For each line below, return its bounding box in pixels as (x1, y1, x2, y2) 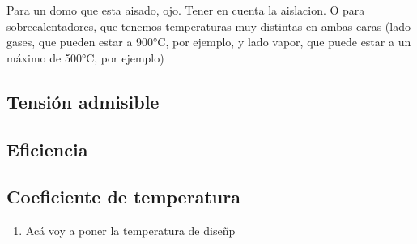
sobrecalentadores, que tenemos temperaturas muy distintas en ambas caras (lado (6, 17, 411, 34)
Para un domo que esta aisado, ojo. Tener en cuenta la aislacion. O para (6, 2, 365, 18)
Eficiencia (6, 136, 88, 161)
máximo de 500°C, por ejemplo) (6, 49, 164, 66)
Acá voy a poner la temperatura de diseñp (25, 222, 236, 239)
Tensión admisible (6, 88, 160, 113)
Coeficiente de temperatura (6, 184, 240, 209)
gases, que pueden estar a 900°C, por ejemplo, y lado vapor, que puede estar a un (6, 33, 411, 50)
